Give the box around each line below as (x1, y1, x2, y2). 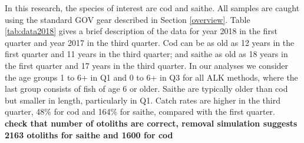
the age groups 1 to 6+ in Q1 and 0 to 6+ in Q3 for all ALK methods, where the (5, 71, 298, 83)
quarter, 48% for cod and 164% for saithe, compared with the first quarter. (5, 105, 275, 118)
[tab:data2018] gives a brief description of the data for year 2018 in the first (5, 25, 277, 37)
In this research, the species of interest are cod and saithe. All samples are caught (5, 2, 300, 14)
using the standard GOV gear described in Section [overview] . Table (5, 13, 250, 25)
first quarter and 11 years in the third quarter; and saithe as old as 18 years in (5, 48, 288, 60)
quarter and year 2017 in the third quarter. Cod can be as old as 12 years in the (5, 36, 295, 48)
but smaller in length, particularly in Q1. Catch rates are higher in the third (5, 94, 280, 106)
